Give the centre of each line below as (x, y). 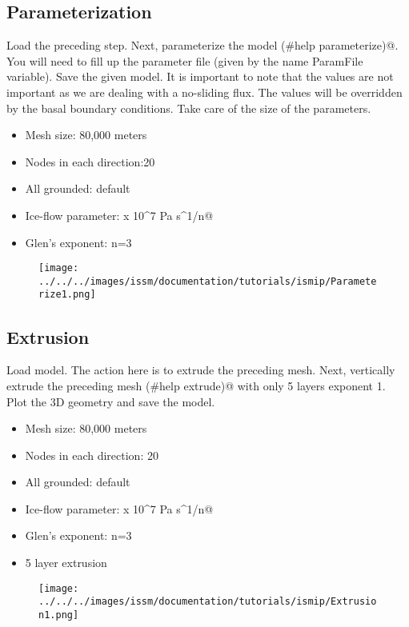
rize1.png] (67, 295)
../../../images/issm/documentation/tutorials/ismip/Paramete (208, 281)
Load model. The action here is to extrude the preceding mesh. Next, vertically (201, 370)
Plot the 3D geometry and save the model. (111, 401)
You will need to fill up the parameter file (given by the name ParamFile (185, 60)
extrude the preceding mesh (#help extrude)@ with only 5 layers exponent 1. (196, 385)
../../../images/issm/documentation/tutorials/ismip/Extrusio (208, 602)
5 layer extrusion (66, 563)
